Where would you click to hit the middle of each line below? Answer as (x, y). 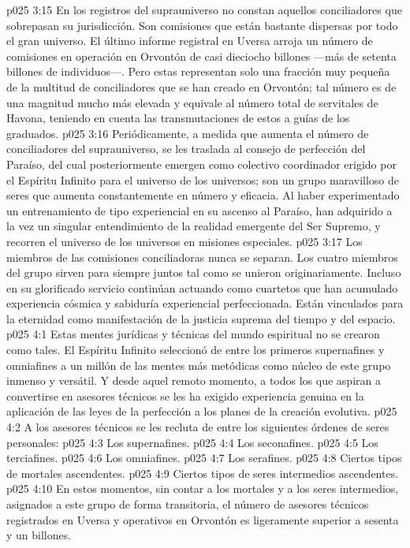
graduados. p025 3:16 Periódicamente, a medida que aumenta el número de (188, 133)
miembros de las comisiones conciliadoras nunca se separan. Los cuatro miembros (202, 257)
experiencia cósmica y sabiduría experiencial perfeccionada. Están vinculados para (205, 303)
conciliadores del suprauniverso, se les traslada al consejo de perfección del (186, 149)
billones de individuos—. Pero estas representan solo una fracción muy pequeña (198, 71)
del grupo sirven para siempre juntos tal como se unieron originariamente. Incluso (204, 272)
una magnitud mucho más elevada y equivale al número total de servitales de (192, 102)
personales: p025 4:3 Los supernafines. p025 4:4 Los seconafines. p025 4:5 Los (192, 442)
